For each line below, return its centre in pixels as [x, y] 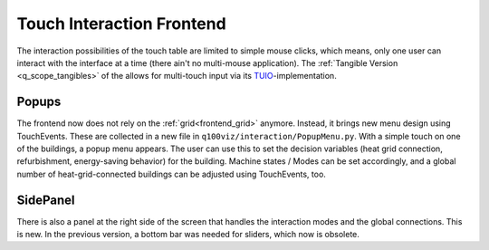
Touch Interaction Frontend [121, 24]
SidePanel [46, 200]
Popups [39, 102]
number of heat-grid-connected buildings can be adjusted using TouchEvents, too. [171, 174]
